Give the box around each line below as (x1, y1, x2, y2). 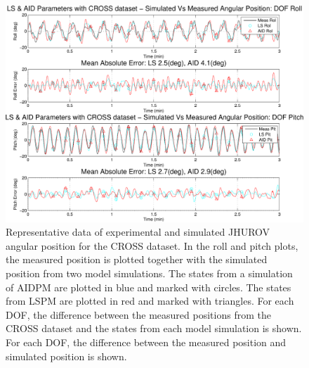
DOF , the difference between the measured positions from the (6, 307, 271, 322)
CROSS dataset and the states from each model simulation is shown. (6, 321, 302, 336)
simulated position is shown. (6, 348, 127, 363)
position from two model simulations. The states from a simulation (6, 266, 293, 281)
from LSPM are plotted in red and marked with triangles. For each (6, 293, 294, 308)
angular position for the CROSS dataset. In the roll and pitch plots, (6, 238, 298, 253)
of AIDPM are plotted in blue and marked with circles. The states (6, 279, 291, 294)
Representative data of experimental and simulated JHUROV (6, 224, 270, 239)
